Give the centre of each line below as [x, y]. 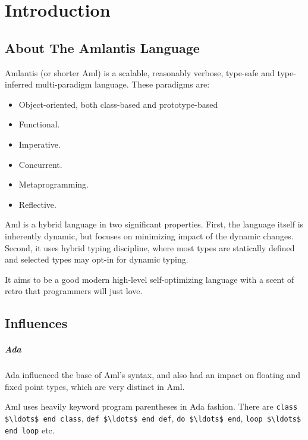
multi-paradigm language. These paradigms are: [122, 84]
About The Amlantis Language [102, 47]
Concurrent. [40, 164]
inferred [19, 84]
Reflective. [37, 204]
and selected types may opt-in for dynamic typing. [97, 259]
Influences [36, 323]
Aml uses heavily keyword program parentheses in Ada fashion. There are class [151, 406]
